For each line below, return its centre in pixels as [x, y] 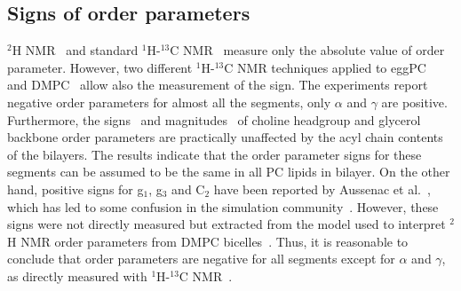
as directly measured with [77, 275]
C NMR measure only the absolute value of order [307, 50]
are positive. [414, 102]
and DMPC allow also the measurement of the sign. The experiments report [218, 85]
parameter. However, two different [100, 67]
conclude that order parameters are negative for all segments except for [201, 259]
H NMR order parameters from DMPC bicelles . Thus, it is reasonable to [208, 241]
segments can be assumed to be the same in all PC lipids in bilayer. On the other [229, 172]
